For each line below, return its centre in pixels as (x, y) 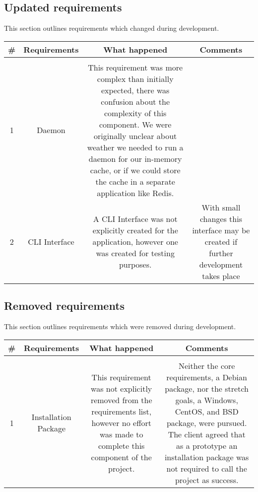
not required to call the (207, 468)
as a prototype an (207, 445)
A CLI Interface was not (135, 218)
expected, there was (135, 90)
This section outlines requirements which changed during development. (112, 28)
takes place (221, 276)
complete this (121, 445)
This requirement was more (135, 67)
